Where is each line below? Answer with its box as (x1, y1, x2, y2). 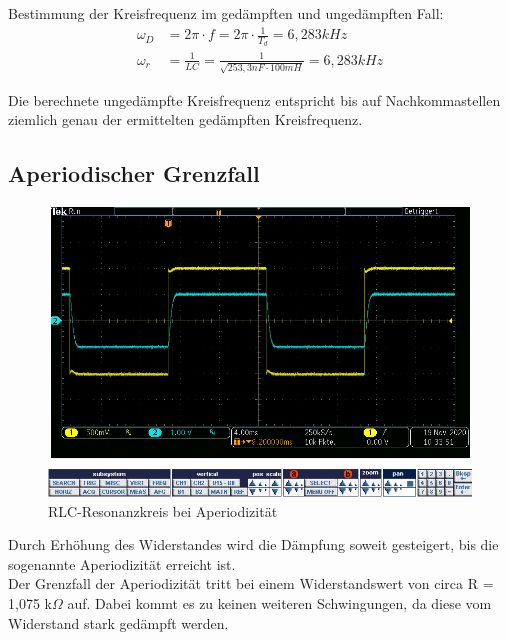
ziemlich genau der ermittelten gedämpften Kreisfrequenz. (8, 109, 363, 130)
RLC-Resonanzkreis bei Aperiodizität (48, 500, 278, 521)
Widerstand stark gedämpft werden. (8, 612, 229, 633)
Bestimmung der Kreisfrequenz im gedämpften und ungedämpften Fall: (8, 3, 444, 23)
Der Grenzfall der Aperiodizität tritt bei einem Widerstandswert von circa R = (8, 573, 494, 594)
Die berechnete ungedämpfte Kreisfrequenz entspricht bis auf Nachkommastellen (8, 89, 501, 110)
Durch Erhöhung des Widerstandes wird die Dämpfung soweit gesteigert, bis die (8, 534, 499, 555)
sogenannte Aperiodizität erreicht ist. (8, 553, 236, 574)
